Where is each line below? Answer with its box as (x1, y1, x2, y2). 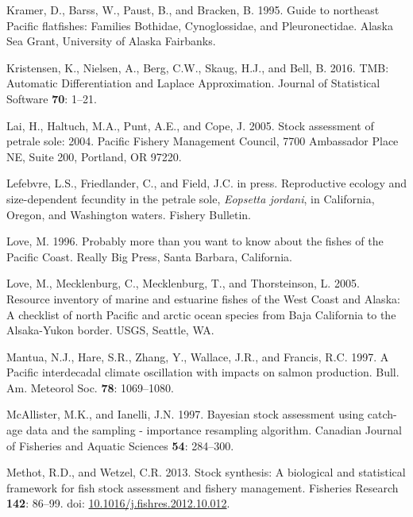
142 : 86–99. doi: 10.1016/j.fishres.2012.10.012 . (6, 495, 230, 511)
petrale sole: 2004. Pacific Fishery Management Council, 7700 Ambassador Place (6, 133, 399, 149)
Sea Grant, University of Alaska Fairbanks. (6, 33, 216, 49)
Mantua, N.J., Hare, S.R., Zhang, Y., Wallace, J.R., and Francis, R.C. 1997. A (6, 348, 389, 365)
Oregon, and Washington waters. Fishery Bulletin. (6, 206, 251, 222)
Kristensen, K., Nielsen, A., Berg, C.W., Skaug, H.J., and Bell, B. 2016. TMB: (6, 59, 389, 75)
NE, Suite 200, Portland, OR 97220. (6, 148, 182, 164)
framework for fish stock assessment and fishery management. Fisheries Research (6, 479, 399, 496)
